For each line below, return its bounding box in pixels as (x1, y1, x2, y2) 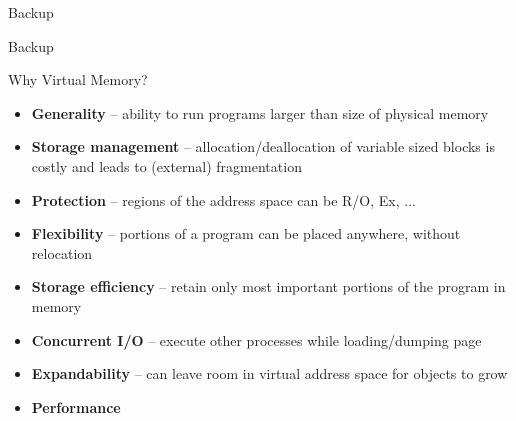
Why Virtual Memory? (8, 69, 148, 90)
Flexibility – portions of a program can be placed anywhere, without (31, 223, 461, 244)
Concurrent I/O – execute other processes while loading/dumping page (31, 329, 482, 350)
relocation (31, 242, 93, 263)
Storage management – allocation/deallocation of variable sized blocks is (31, 136, 495, 157)
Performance (31, 396, 121, 417)
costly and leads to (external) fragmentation (31, 155, 302, 176)
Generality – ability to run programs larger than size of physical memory (31, 102, 489, 123)
